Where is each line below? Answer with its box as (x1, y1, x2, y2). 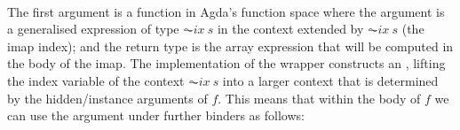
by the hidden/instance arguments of (7, 88, 208, 107)
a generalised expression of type (7, 19, 179, 38)
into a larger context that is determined (222, 71, 439, 89)
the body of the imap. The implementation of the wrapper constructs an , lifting (7, 54, 446, 73)
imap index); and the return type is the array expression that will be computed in (7, 36, 454, 55)
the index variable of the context (7, 71, 185, 89)
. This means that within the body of (218, 88, 421, 107)
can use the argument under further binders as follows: (7, 106, 305, 125)
